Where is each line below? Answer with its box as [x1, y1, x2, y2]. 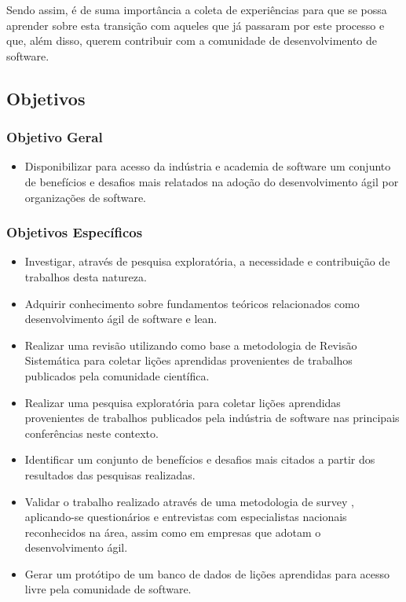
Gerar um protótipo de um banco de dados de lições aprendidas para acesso [24, 565, 390, 582]
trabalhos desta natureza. [24, 268, 147, 284]
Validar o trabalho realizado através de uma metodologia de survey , [24, 493, 354, 509]
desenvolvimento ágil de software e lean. [24, 310, 218, 327]
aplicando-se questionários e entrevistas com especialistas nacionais [24, 508, 347, 525]
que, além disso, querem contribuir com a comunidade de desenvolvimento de [6, 32, 378, 49]
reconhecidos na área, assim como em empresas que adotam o [24, 523, 321, 540]
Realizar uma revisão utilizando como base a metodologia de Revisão [24, 336, 357, 353]
